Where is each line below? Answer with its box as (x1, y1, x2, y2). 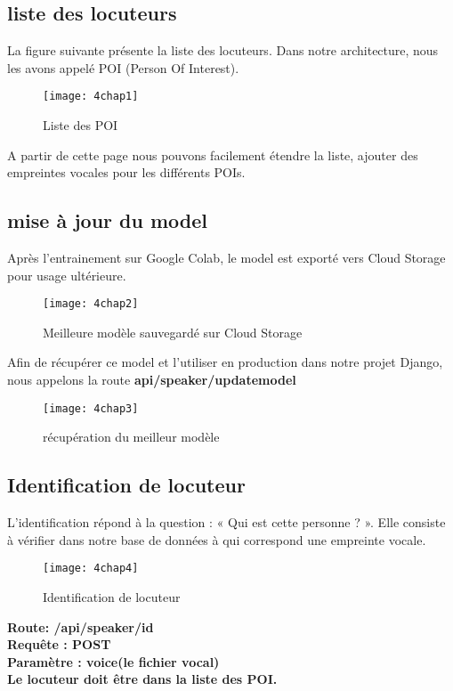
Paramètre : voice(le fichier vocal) (7, 652, 220, 671)
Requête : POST (7, 635, 111, 654)
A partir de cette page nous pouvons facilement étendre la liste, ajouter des (7, 145, 418, 164)
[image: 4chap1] (43, 90, 139, 103)
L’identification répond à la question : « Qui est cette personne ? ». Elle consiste (7, 513, 446, 532)
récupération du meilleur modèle (43, 427, 220, 446)
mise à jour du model (7, 207, 208, 234)
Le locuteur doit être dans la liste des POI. (7, 670, 278, 688)
